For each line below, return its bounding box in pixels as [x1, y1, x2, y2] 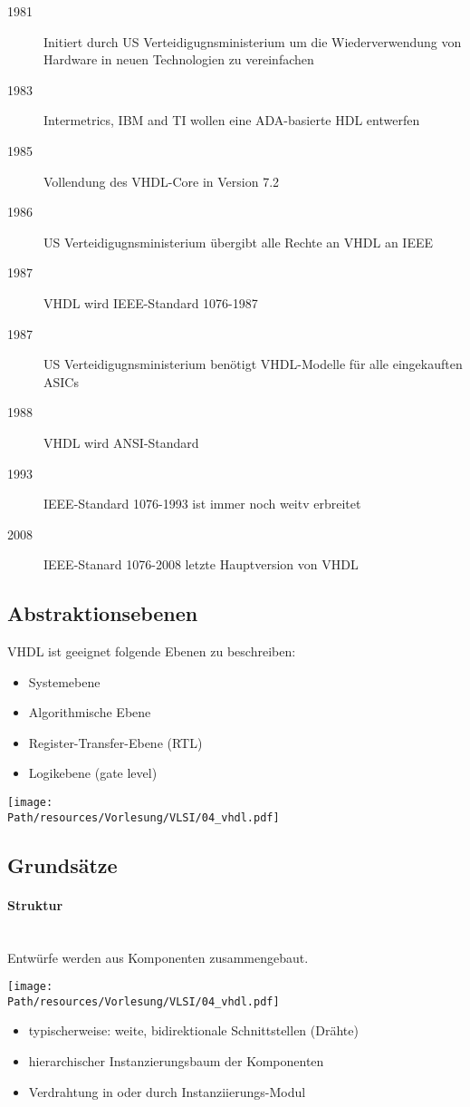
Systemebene [28, 672, 101, 691]
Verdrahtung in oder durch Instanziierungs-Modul [28, 1082, 306, 1101]
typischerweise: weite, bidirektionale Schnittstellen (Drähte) [28, 1021, 359, 1040]
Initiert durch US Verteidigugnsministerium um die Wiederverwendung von [43, 32, 462, 51]
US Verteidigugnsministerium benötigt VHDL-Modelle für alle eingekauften [43, 354, 463, 374]
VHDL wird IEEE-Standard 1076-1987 [43, 293, 258, 312]
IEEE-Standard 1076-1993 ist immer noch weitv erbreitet [43, 494, 361, 513]
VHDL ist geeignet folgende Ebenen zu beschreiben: [7, 642, 296, 661]
